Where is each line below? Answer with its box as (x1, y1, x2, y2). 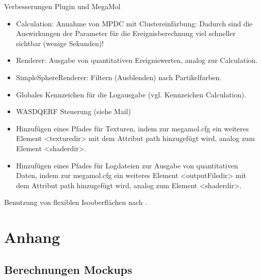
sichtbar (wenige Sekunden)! (16, 38, 104, 48)
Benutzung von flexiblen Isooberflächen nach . (4, 197, 148, 207)
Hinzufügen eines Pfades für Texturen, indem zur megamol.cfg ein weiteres (16, 123, 249, 133)
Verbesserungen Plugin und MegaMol (4, 1, 121, 11)
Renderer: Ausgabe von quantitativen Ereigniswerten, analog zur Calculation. (16, 55, 258, 65)
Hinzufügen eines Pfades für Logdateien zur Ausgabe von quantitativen (16, 160, 238, 170)
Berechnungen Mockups (4, 261, 132, 277)
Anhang (4, 227, 60, 248)
